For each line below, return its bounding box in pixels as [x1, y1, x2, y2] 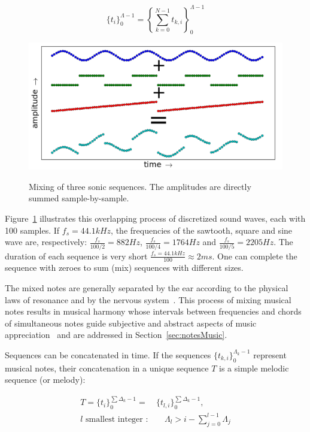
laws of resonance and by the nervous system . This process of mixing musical [5, 293, 291, 306]
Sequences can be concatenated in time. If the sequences [5, 348, 211, 361]
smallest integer [85, 415, 143, 424]
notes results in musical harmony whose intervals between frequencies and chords [5, 305, 302, 318]
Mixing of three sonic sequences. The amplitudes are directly [29, 180, 251, 192]
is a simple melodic [219, 361, 289, 374]
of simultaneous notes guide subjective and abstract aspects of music [5, 316, 257, 329]
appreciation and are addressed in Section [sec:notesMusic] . [5, 328, 227, 341]
